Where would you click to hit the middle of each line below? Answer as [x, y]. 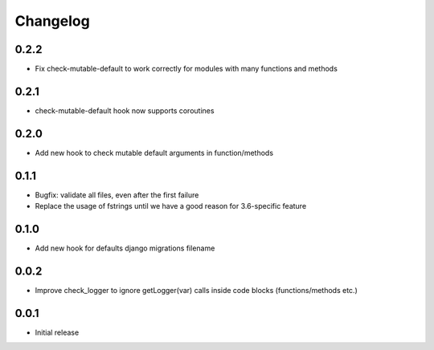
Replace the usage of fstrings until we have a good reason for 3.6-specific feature [171, 206]
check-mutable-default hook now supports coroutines [125, 110]
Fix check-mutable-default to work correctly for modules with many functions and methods [186, 69]
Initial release [57, 332]
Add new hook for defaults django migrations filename [125, 248]
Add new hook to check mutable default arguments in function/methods [154, 153]
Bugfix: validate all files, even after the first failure [117, 195]
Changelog [52, 21]
